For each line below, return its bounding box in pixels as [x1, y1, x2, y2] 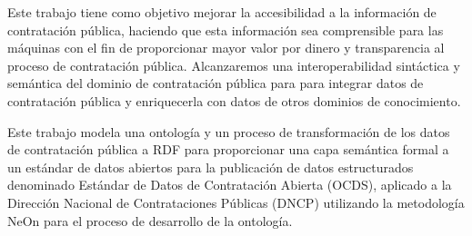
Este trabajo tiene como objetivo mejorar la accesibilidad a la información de [7, 3, 437, 21]
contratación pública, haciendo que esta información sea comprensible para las [7, 20, 444, 39]
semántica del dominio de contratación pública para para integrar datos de [7, 74, 424, 93]
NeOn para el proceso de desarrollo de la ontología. [7, 211, 293, 230]
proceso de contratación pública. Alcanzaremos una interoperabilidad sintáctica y [7, 55, 460, 74]
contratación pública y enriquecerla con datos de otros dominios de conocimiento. [7, 91, 461, 110]
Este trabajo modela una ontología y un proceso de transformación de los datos [7, 122, 450, 141]
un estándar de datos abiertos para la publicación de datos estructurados [7, 157, 414, 176]
